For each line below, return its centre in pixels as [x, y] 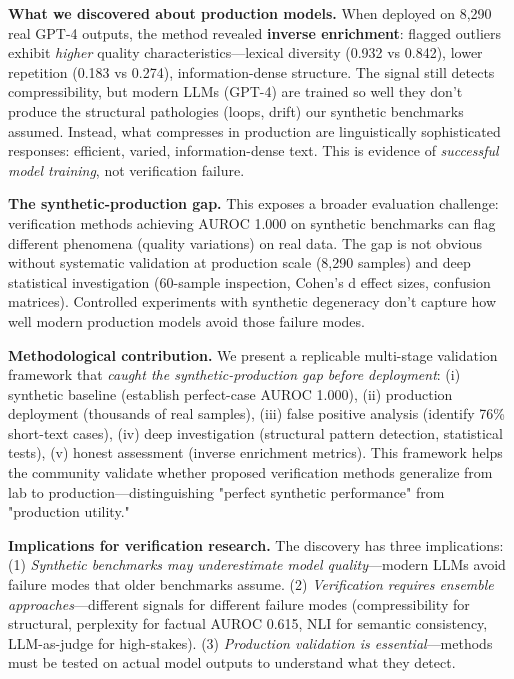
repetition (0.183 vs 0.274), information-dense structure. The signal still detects [251, 71]
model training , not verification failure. [126, 169]
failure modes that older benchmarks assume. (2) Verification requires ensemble [251, 584]
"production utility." [69, 511]
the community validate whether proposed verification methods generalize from [250, 472]
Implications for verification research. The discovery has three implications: [256, 544]
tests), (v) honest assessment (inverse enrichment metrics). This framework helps [255, 452]
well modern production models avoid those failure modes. [186, 320]
